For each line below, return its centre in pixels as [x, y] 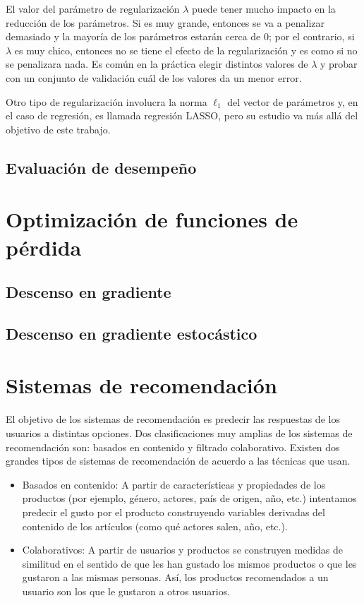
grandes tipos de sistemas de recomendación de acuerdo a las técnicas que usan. [178, 461]
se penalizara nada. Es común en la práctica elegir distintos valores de [157, 64]
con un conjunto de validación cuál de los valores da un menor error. [154, 77]
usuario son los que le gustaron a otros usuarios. [126, 591]
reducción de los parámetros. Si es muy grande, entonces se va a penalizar [165, 22]
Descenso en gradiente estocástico [132, 333]
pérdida [44, 247]
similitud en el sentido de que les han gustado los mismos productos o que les [189, 563]
